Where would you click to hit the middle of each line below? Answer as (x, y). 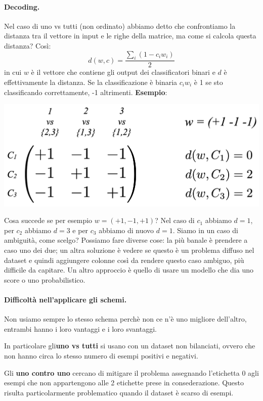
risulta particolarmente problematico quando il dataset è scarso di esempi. (119, 392)
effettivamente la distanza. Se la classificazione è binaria (91, 82)
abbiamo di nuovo (126, 230)
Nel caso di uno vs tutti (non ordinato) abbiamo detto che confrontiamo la (120, 26)
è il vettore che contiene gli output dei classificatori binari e (123, 72)
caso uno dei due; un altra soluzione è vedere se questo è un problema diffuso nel (129, 250)
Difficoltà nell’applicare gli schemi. (65, 300)
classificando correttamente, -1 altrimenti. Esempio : (86, 92)
